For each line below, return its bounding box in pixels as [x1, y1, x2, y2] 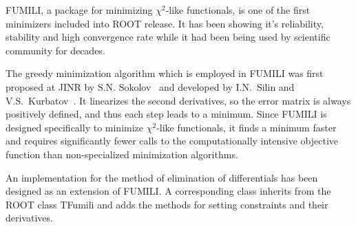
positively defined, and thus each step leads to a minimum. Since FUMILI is [6, 107, 327, 121]
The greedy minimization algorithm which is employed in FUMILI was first [6, 66, 324, 80]
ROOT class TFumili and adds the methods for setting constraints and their [6, 197, 328, 211]
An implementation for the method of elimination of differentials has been [6, 170, 318, 184]
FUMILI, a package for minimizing [6, 3, 153, 17]
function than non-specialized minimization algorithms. [6, 147, 238, 161]
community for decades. [6, 43, 105, 57]
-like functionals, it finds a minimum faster [156, 120, 337, 134]
